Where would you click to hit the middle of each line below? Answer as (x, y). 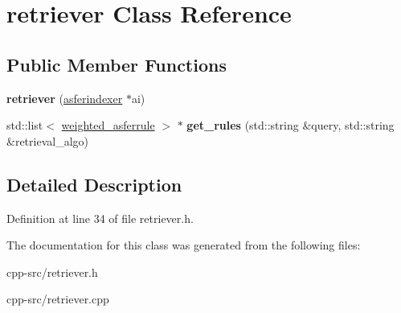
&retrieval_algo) (47, 140)
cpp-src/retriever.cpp (58, 299)
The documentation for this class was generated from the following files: (184, 245)
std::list (25, 125)
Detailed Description (94, 184)
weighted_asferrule (108, 125)
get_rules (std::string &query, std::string (291, 125)
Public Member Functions (117, 64)
